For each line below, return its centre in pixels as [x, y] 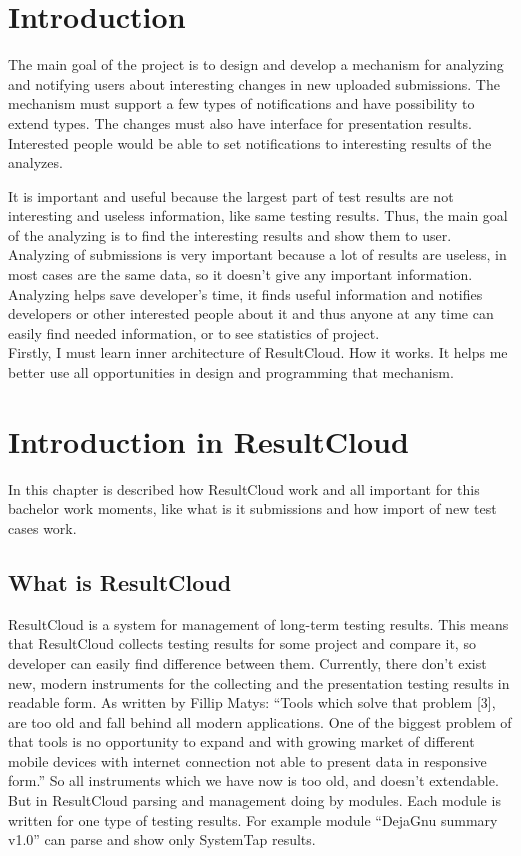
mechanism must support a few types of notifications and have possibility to [241, 103]
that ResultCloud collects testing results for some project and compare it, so [242, 643]
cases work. [42, 527]
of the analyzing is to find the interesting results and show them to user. [230, 234]
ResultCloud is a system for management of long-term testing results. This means [258, 623]
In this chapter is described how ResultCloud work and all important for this [244, 488]
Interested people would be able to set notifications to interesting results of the [250, 142]
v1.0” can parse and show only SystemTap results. [162, 839]
